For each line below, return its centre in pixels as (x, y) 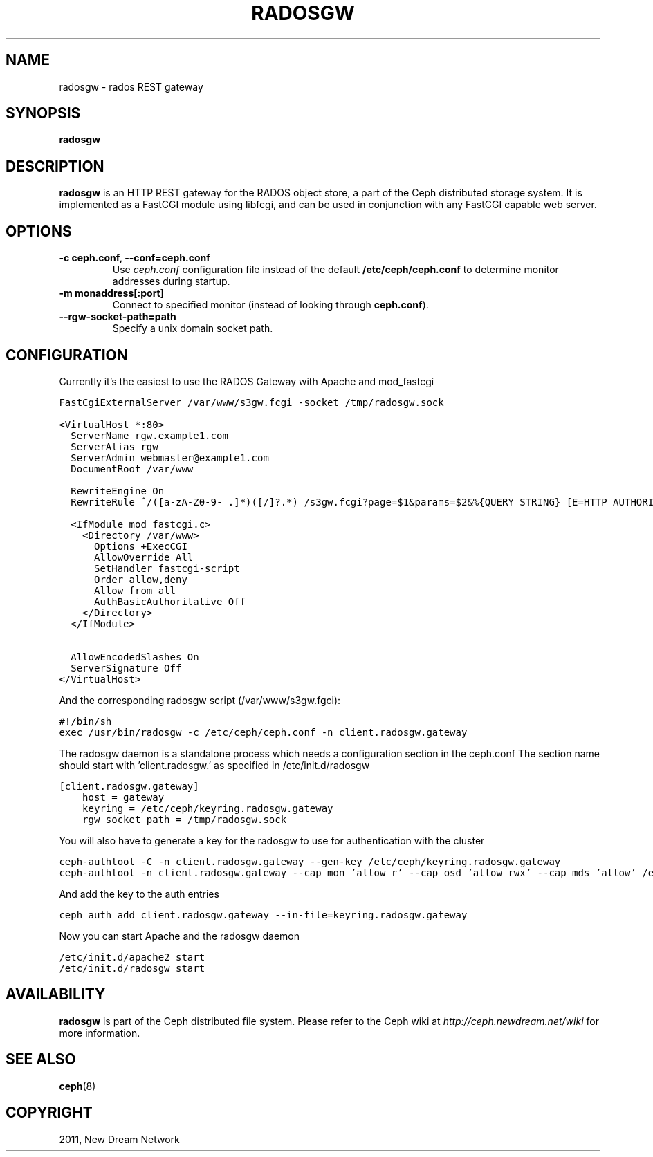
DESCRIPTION (55, 166)
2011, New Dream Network (119, 1139)
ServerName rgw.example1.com (149, 435)
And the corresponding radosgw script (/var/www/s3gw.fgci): (200, 700)
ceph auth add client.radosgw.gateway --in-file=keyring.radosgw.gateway (263, 915)
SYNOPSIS (43, 113)
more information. (100, 1033)
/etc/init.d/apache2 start (132, 957)
